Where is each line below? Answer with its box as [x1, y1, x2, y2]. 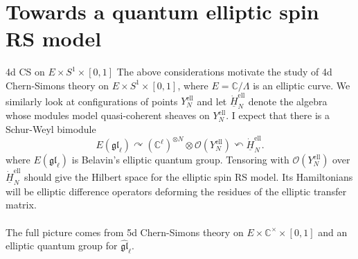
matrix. [6, 197, 37, 212]
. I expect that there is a [226, 108, 330, 123]
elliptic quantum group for [6, 238, 118, 253]
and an [318, 224, 348, 239]
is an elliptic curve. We [253, 78, 350, 92]
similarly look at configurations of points [6, 93, 178, 108]
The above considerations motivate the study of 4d [116, 64, 332, 79]
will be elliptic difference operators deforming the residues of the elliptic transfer [6, 184, 347, 198]
